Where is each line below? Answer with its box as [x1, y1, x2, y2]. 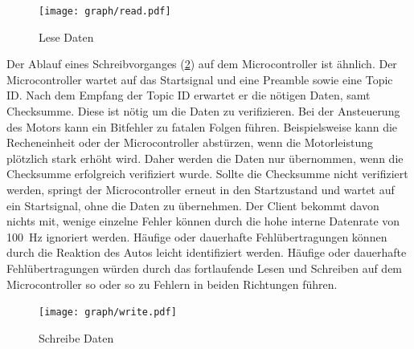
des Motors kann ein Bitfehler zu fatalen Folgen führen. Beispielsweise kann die [6, 118, 398, 135]
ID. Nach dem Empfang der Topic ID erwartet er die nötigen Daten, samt [6, 87, 371, 103]
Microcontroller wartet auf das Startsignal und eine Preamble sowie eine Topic [6, 71, 393, 87]
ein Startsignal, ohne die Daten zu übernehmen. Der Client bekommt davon [6, 197, 379, 213]
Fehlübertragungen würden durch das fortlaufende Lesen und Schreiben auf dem [6, 259, 403, 276]
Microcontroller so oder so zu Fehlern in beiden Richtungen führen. [6, 275, 338, 292]
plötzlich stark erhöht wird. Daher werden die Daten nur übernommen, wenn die [6, 149, 404, 166]
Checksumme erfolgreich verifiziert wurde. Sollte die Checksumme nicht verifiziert [6, 165, 408, 182]
